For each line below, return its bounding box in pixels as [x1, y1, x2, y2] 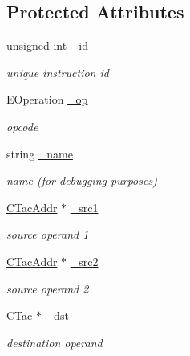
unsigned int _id [6, 37, 89, 54]
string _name [6, 145, 73, 162]
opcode [6, 117, 38, 134]
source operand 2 [6, 280, 89, 297]
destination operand [6, 333, 103, 350]
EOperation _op [6, 91, 88, 108]
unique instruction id [6, 63, 109, 80]
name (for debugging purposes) [6, 172, 157, 189]
